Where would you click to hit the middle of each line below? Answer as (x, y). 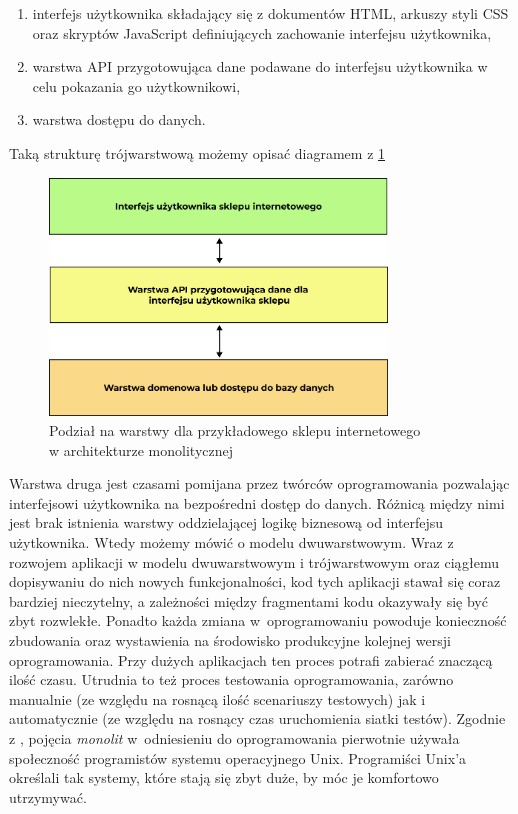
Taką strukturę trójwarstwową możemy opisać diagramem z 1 (197, 152)
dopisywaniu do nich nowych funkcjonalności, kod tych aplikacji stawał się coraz (255, 581)
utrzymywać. (48, 796)
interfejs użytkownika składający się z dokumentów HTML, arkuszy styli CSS (270, 13)
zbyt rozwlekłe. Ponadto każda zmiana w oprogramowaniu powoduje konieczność (258, 620)
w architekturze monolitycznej (141, 449)
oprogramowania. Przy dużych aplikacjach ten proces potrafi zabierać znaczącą (251, 659)
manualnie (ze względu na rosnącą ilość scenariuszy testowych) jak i (217, 698)
